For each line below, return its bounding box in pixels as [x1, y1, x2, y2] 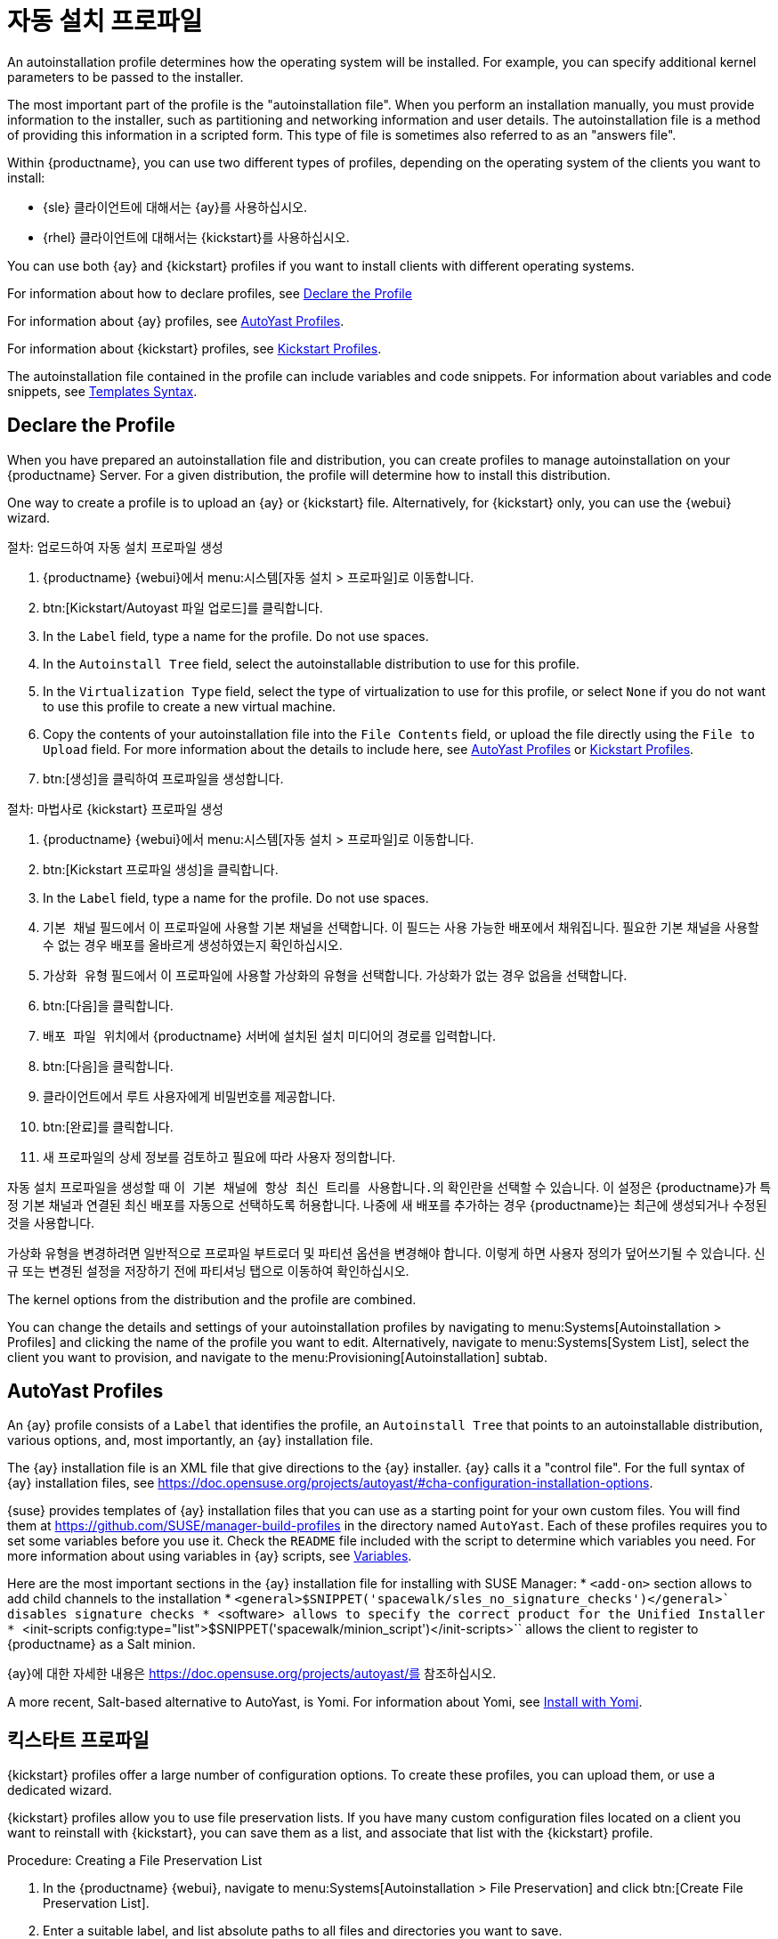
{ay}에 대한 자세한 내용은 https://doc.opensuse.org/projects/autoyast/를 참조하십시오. [7, 1666, 497, 1682]
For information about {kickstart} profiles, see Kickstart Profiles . [7, 340, 382, 356]
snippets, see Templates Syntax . [7, 383, 198, 399]
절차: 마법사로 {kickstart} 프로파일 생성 [7, 800, 224, 816]
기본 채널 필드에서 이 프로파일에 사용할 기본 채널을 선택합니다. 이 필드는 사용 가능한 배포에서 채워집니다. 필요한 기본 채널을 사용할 [43, 919, 759, 935]
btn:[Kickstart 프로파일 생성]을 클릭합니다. [43, 861, 279, 877]
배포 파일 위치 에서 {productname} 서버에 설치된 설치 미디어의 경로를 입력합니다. [43, 1027, 497, 1043]
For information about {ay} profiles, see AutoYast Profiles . [7, 312, 344, 329]
